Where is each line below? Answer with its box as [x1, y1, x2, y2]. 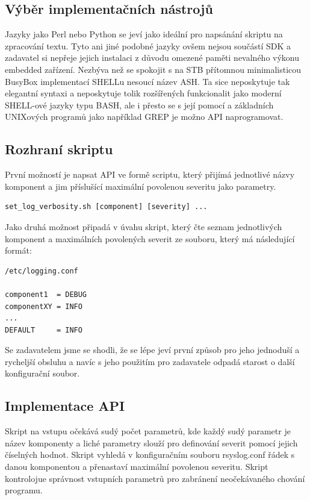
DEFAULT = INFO [5, 325, 82, 334]
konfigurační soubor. [5, 367, 80, 380]
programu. [5, 484, 43, 496]
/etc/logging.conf [5, 266, 78, 275]
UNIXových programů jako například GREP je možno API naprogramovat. [5, 110, 284, 123]
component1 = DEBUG [5, 290, 87, 299]
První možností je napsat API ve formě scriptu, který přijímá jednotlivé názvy [5, 168, 295, 181]
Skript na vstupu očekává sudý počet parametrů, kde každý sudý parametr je [5, 425, 291, 437]
